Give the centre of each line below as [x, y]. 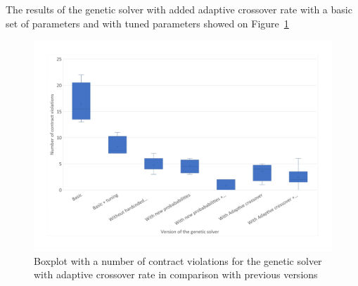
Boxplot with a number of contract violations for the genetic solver [178, 260]
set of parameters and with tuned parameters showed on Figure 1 [147, 23]
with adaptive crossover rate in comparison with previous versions [176, 274]
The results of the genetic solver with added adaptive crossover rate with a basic [179, 9]
